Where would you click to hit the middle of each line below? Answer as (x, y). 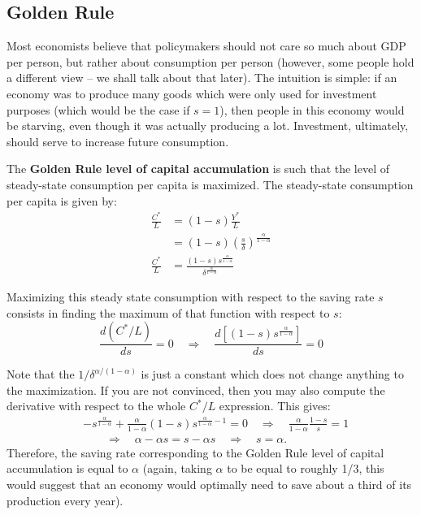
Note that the (41, 374)
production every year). (65, 500)
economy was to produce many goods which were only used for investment (192, 93)
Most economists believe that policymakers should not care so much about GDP (206, 46)
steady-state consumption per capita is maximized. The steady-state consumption (210, 184)
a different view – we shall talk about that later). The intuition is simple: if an (202, 78)
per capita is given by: (62, 200)
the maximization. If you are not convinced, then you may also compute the (196, 389)
